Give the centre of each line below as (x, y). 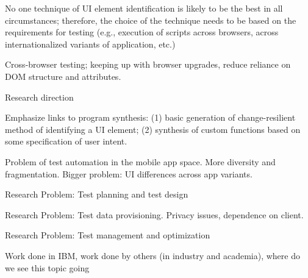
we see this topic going (47, 267)
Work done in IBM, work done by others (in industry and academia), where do (152, 255)
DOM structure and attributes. (63, 76)
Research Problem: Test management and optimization (108, 235)
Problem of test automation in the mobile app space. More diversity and (140, 161)
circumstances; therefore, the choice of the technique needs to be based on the (151, 20)
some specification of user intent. (66, 141)
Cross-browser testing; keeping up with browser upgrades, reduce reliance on (148, 64)
